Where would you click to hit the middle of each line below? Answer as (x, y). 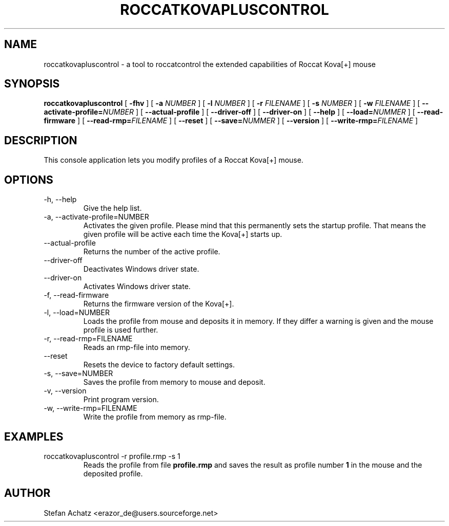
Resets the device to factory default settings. (159, 365)
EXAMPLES (34, 436)
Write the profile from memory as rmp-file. (155, 417)
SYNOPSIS (32, 84)
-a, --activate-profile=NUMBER (96, 217)
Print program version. (121, 400)
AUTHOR (27, 493)
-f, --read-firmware (76, 295)
